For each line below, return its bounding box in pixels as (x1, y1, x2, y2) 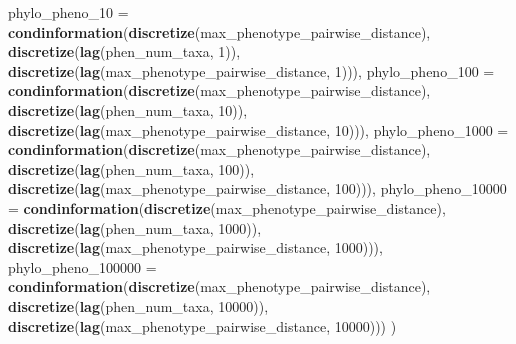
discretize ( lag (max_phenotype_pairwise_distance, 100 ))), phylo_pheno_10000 (8, 178, 507, 199)
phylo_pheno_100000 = (8, 256, 157, 277)
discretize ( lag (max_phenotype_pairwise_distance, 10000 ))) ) (8, 315, 397, 336)
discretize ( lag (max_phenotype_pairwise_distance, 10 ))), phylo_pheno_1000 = (8, 119, 509, 140)
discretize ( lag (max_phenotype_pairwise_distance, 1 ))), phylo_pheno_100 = (8, 60, 495, 81)
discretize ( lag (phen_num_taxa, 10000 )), (8, 295, 269, 316)
